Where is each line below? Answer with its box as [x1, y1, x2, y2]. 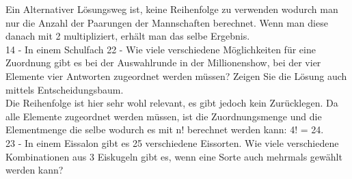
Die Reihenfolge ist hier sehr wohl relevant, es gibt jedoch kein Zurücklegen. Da [5, 96, 338, 110]
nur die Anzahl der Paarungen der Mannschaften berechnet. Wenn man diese [5, 15, 328, 29]
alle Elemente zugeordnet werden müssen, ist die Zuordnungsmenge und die [5, 109, 322, 123]
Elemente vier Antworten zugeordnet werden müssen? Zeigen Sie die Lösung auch [5, 68, 347, 83]
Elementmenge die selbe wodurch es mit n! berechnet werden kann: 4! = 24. [5, 122, 324, 137]
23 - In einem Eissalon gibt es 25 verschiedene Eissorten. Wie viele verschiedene [5, 135, 339, 150]
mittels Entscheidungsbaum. [5, 82, 124, 96]
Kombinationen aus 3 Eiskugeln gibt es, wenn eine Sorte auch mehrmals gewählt [5, 149, 342, 163]
